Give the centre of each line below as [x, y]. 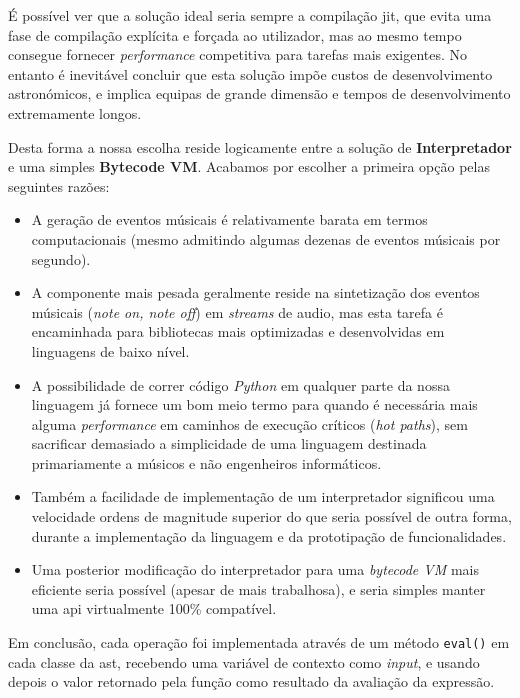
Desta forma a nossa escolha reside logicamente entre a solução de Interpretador [260, 146]
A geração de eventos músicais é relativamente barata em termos [229, 219]
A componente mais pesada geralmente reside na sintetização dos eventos [255, 292]
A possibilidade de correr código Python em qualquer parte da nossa [240, 384]
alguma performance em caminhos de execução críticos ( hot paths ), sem [249, 423]
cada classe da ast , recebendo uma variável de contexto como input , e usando [244, 661]
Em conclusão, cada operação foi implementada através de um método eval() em [259, 642]
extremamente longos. [75, 112]
